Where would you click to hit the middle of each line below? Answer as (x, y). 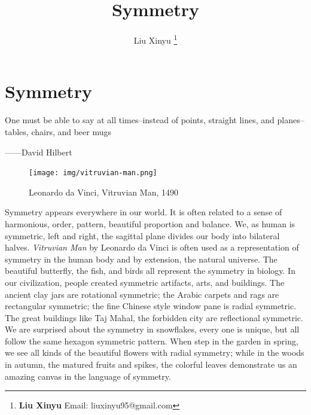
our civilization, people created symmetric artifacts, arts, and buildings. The (145, 282)
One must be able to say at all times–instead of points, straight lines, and (140, 120)
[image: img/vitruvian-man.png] (93, 173)
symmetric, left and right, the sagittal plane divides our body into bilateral (142, 235)
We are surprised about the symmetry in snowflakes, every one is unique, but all (152, 329)
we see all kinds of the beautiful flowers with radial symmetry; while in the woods (155, 353)
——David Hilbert (39, 152)
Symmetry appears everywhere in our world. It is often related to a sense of (144, 212)
